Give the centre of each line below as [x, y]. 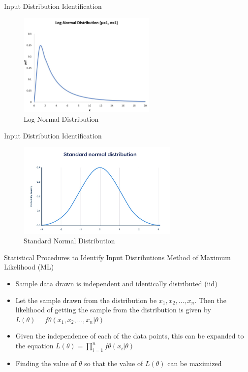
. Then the [210, 300]
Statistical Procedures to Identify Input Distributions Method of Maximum [117, 257]
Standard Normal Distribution [69, 241]
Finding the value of [46, 363]
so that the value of [114, 363]
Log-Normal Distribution [61, 118]
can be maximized [195, 363]
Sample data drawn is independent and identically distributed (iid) [116, 284]
